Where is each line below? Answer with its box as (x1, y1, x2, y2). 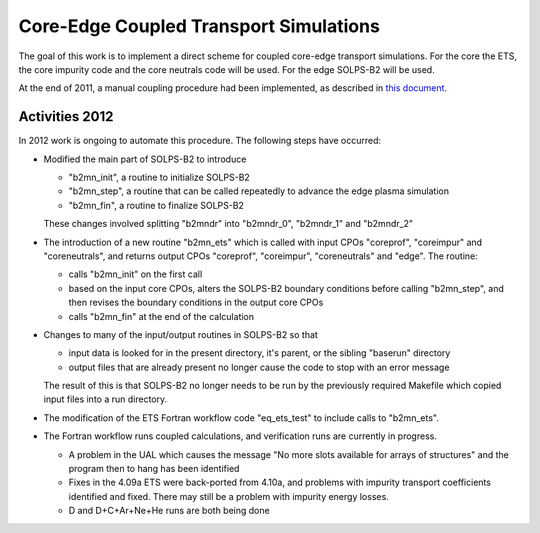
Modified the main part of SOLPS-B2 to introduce (43, 153, 247, 165)
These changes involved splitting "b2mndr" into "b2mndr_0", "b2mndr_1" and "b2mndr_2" (43, 218, 414, 230)
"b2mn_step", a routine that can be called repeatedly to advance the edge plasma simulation (68, 185, 450, 197)
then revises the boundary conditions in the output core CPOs (68, 296, 324, 309)
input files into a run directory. (43, 393, 168, 405)
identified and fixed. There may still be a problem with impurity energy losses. (68, 490, 389, 502)
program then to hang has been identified (68, 463, 240, 475)
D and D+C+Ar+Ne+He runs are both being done (68, 505, 270, 517)
